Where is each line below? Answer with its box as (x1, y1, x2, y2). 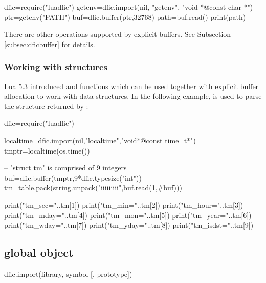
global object (4, 245, 74, 260)
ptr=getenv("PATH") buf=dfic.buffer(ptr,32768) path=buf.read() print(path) (4, 11, 246, 22)
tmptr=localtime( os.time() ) (4, 145, 90, 156)
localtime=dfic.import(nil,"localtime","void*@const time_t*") (4, 135, 196, 145)
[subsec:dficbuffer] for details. (4, 38, 95, 49)
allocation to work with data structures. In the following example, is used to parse (4, 91, 262, 101)
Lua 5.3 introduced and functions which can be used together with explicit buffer (4, 80, 259, 91)
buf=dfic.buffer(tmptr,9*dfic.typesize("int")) (4, 172, 142, 183)
